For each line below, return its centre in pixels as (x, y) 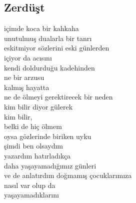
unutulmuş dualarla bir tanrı (48, 38)
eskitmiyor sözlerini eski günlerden (57, 48)
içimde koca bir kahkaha (41, 28)
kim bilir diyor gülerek (38, 106)
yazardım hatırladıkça (37, 155)
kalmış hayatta (27, 87)
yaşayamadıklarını (31, 195)
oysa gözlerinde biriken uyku (48, 136)
